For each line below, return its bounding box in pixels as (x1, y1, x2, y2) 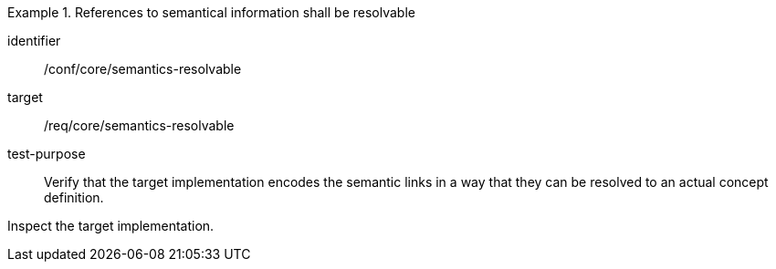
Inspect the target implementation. (7, 218, 215, 233)
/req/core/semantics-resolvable (44, 118, 235, 133)
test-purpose (7, 146, 86, 161)
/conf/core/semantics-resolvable (44, 61, 242, 77)
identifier (7, 33, 61, 48)
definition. (44, 190, 104, 205)
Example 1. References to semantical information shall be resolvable (7, 5, 415, 20)
